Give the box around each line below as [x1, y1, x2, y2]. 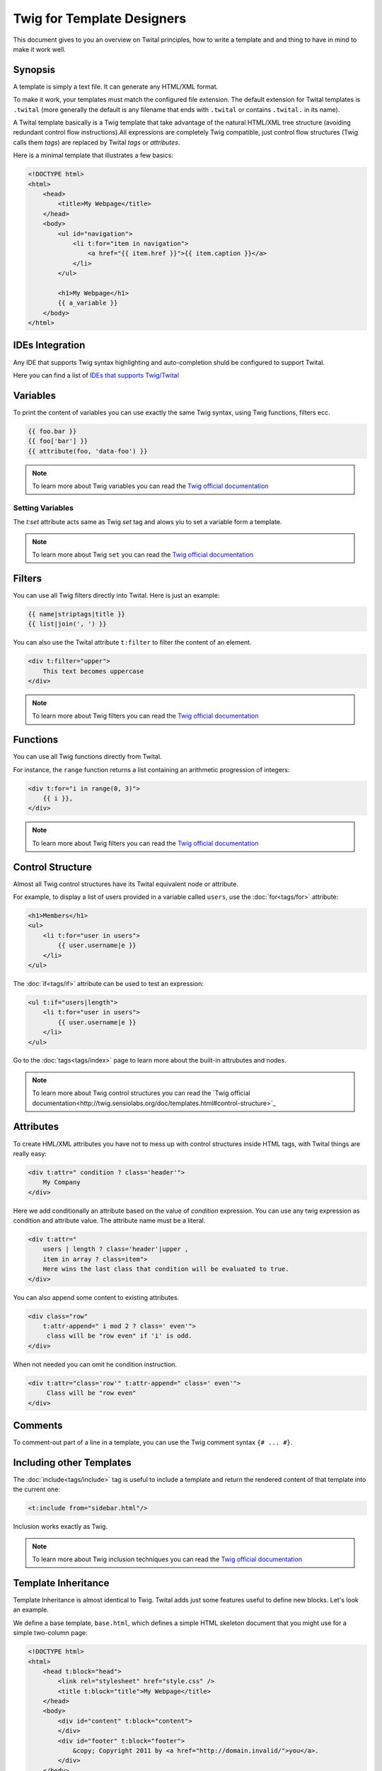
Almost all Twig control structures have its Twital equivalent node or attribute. [13, 879, 238, 888]
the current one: [13, 1485, 60, 1494]
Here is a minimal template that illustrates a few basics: [13, 151, 173, 159]
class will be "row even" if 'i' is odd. [46, 1332, 192, 1340]
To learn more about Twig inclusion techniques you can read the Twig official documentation [32, 1555, 302, 1563]
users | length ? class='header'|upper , [42, 1245, 189, 1253]
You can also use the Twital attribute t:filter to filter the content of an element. [13, 638, 252, 647]
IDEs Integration [13, 339, 86, 351]
